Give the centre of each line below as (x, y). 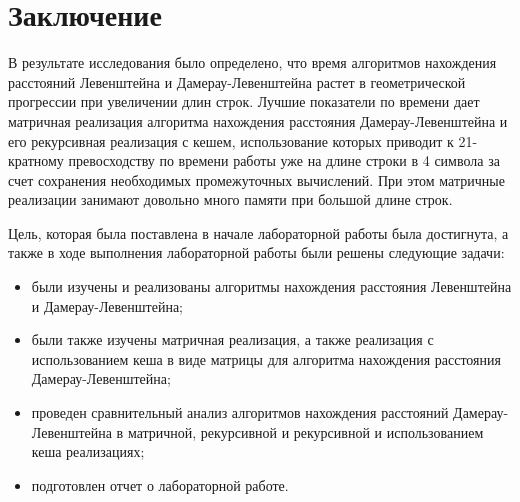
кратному (36, 160)
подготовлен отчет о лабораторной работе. (160, 484)
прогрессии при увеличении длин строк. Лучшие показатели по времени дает (244, 101)
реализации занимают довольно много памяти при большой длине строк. (230, 199)
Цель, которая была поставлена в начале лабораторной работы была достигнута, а (258, 232)
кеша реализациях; (88, 451)
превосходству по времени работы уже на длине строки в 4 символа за (284, 160)
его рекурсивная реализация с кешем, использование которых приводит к (231, 140)
